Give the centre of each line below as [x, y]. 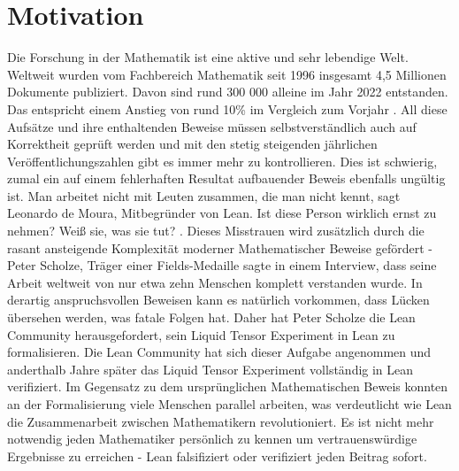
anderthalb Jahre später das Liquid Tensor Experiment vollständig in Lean [210, 369]
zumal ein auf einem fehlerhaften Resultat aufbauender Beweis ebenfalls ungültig [226, 178]
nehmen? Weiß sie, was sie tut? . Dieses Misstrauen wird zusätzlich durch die [216, 231]
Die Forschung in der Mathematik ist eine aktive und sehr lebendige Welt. [208, 57]
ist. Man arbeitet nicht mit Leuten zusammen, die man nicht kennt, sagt [204, 195]
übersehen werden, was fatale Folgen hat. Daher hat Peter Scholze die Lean [211, 317]
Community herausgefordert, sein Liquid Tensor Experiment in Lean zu [201, 334]
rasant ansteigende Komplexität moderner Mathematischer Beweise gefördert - [220, 247]
